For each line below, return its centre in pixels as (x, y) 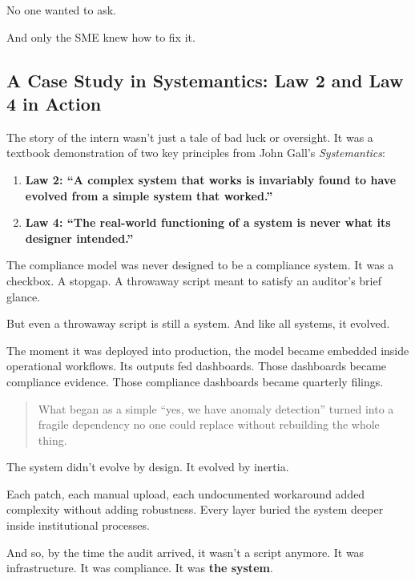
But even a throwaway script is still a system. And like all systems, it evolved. (198, 323)
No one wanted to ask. (61, 10)
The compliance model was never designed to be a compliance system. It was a (200, 265)
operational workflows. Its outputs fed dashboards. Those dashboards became (197, 366)
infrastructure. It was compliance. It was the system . (140, 568)
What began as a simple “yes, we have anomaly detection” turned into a (216, 408)
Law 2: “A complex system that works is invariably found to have (211, 179)
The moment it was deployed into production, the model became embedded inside (208, 350)
